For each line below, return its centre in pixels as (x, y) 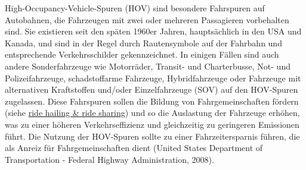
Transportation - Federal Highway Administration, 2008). (109, 159)
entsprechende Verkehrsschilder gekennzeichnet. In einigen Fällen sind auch (142, 54)
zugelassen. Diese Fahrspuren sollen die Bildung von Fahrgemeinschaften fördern (152, 101)
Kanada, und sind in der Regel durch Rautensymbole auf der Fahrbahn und (143, 42)
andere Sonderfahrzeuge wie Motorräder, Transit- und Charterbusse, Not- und (148, 66)
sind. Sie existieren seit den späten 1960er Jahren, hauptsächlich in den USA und (153, 31)
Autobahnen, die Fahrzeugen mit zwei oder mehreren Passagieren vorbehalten (147, 19)
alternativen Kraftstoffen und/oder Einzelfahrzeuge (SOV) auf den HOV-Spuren (152, 89)
